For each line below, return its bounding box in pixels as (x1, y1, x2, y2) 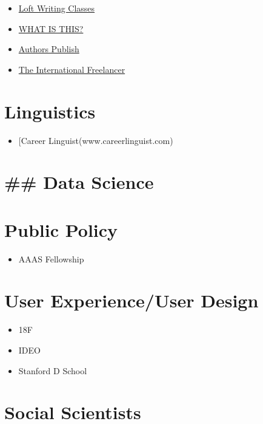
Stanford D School (18, 364, 87, 377)
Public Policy (4, 217, 118, 242)
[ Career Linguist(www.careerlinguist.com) (18, 134, 173, 146)
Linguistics (4, 98, 96, 123)
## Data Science (4, 169, 154, 194)
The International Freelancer (18, 63, 125, 75)
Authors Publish (18, 43, 79, 55)
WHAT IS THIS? (18, 22, 84, 35)
